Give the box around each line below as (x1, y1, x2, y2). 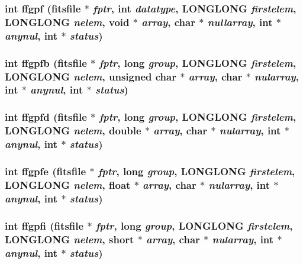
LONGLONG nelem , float (5, 177, 131, 192)
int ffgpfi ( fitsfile (5, 218, 84, 233)
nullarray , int (207, 14, 273, 29)
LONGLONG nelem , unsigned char (5, 69, 176, 83)
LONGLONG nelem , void (5, 14, 130, 29)
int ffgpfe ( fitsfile (5, 163, 86, 178)
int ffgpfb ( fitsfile (5, 55, 87, 70)
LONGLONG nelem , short (5, 231, 134, 246)
